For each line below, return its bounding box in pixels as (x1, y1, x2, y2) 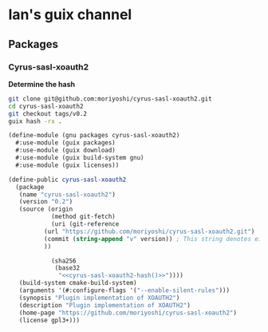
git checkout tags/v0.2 (8, 109, 88, 117)
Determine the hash (8, 79, 76, 89)
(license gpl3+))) (18, 316, 81, 324)
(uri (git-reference (50, 220, 120, 228)
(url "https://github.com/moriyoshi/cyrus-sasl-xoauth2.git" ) (43, 227, 255, 235)
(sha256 (50, 257, 77, 265)
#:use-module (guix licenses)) (15, 161, 120, 169)
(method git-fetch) (50, 213, 116, 221)
